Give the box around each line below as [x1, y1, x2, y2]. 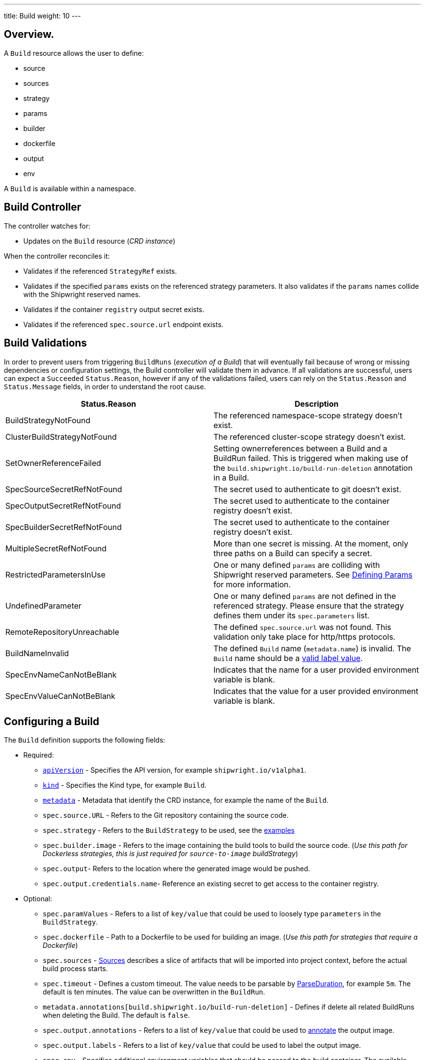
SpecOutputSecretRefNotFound [5, 500, 121, 511]
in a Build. [213, 472, 249, 482]
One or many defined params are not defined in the [213, 591, 396, 601]
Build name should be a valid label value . [213, 653, 363, 663]
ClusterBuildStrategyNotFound [5, 431, 117, 442]
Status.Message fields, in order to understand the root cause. [4, 382, 206, 391]
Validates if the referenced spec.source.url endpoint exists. [23, 320, 224, 329]
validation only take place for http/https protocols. [213, 631, 395, 642]
